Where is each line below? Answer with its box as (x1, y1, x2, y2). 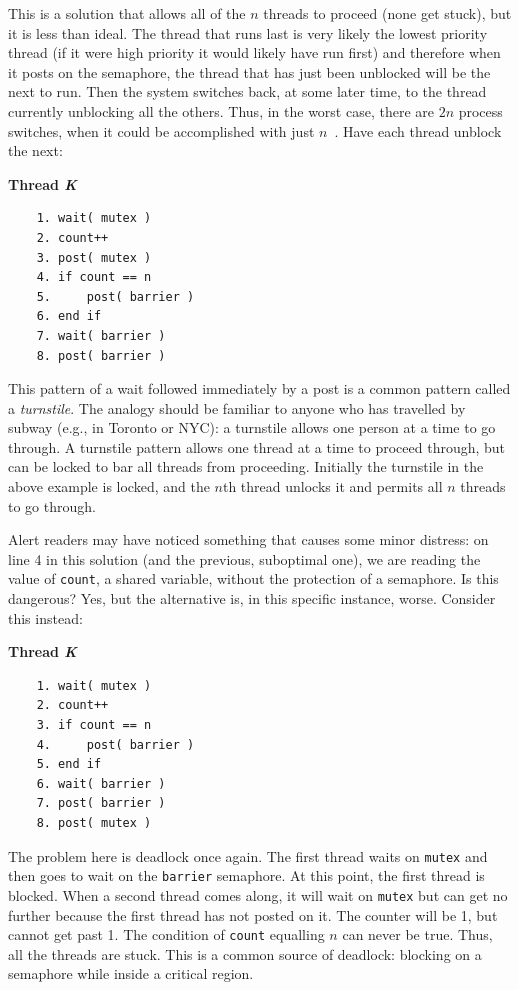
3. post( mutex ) (36, 250, 152, 265)
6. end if (36, 309, 102, 324)
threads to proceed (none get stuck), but (263, 3, 512, 23)
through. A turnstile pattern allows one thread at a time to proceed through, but (8, 436, 506, 457)
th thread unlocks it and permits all (222, 476, 443, 497)
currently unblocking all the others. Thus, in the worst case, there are (8, 100, 434, 121)
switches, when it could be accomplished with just (8, 120, 315, 141)
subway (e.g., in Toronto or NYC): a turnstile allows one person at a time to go (8, 417, 496, 438)
